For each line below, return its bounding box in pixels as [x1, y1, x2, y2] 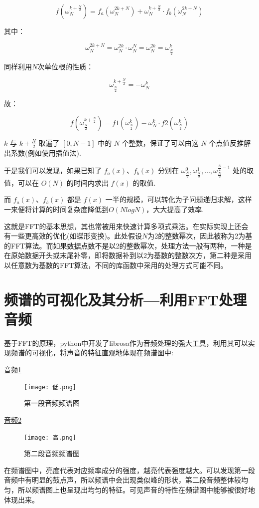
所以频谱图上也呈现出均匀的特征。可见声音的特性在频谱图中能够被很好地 [17, 484, 255, 495]
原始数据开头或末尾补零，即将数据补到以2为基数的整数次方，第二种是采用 [10, 250, 252, 260]
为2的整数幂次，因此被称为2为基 [147, 231, 253, 241]
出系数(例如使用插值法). [4, 147, 81, 158]
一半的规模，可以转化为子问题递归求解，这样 [105, 194, 252, 205]
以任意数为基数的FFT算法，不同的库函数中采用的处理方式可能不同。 [4, 259, 228, 270]
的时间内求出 [66, 177, 109, 188]
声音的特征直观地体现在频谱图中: [66, 347, 173, 358]
